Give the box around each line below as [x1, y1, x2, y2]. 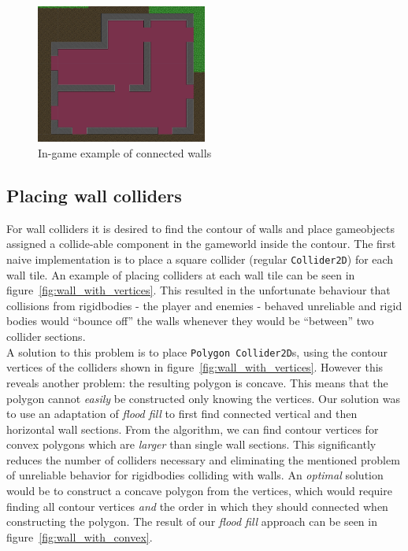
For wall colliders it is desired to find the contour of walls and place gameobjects [6, 220, 395, 236]
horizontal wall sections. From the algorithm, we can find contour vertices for [6, 420, 379, 437]
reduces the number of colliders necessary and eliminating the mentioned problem [6, 451, 400, 468]
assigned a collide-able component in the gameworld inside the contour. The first [6, 235, 396, 252]
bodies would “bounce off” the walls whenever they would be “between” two [6, 312, 374, 329]
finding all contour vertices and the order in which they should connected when [6, 497, 388, 514]
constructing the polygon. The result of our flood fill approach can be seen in [6, 513, 377, 530]
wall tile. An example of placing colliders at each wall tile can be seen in [6, 266, 355, 283]
